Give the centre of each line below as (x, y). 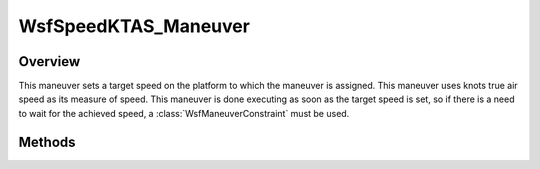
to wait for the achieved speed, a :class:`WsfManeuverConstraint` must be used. (184, 113)
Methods (47, 141)
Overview (49, 61)
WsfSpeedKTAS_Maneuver (134, 26)
